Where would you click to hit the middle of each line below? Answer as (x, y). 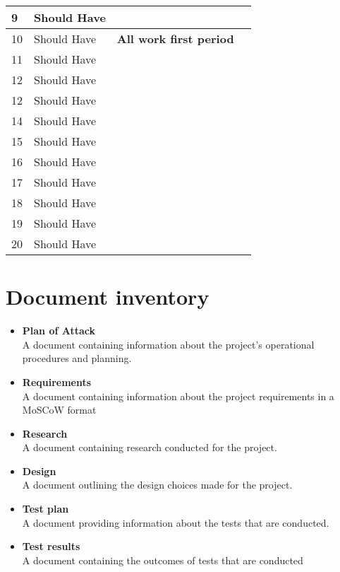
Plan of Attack (59, 331)
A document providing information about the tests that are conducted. (176, 522)
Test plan (45, 509)
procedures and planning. (77, 358)
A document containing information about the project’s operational (168, 344)
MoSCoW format (59, 410)
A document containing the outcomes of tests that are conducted (163, 560)
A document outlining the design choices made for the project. (157, 485)
